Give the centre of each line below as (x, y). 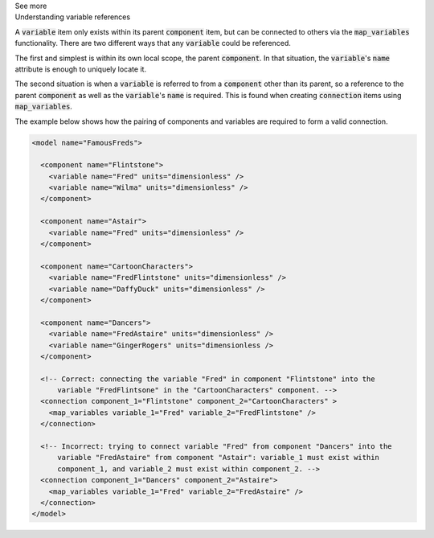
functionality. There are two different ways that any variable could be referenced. (153, 43)
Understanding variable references (73, 17)
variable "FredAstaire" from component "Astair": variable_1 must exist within (218, 458)
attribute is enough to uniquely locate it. (81, 69)
